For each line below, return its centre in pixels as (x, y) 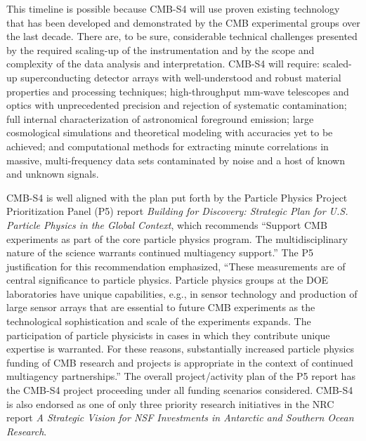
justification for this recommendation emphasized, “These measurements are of (176, 266)
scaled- (337, 64)
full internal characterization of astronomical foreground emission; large (160, 118)
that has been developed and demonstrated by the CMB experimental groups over (183, 22)
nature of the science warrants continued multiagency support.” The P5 (160, 252)
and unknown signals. (53, 174)
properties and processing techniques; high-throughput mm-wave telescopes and (178, 91)
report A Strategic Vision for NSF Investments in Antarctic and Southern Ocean (180, 417)
